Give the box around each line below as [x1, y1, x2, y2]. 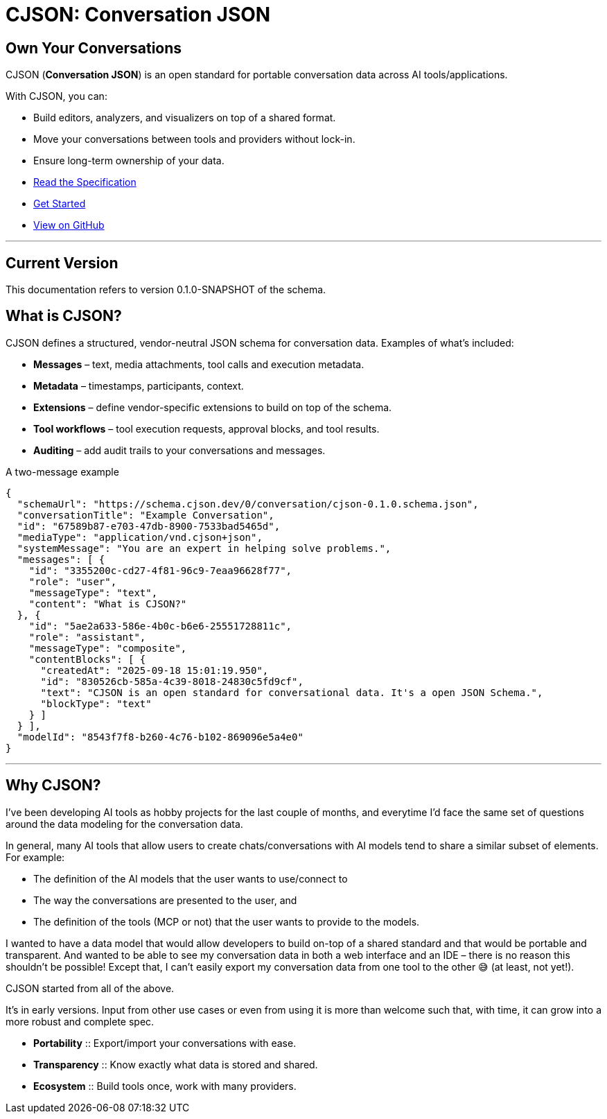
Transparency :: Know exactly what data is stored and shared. [33, 1058, 318, 1070]
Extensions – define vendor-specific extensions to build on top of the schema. [33, 401, 392, 413]
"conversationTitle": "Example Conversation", [17, 509, 274, 521]
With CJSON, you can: [6, 90, 107, 103]
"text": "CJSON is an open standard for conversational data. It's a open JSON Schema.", [40, 686, 543, 698]
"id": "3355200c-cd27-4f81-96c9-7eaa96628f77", [28, 564, 292, 576]
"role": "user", [28, 575, 117, 587]
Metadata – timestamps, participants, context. [33, 379, 244, 392]
